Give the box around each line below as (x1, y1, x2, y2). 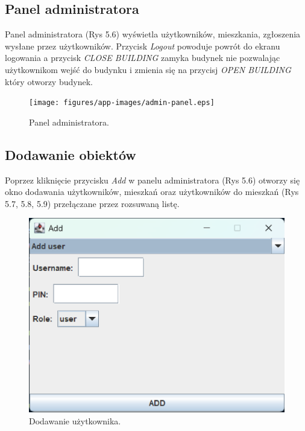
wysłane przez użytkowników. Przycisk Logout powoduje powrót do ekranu (5, 39, 280, 52)
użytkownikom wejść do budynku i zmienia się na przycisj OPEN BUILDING (5, 63, 291, 75)
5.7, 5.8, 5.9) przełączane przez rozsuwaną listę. (5, 197, 180, 209)
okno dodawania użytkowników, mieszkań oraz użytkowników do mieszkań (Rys (5, 185, 299, 198)
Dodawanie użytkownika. (29, 414, 121, 427)
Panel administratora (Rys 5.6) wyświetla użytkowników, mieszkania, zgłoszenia (5, 28, 301, 40)
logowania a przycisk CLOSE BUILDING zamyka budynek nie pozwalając (5, 51, 280, 64)
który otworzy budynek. (5, 75, 93, 88)
